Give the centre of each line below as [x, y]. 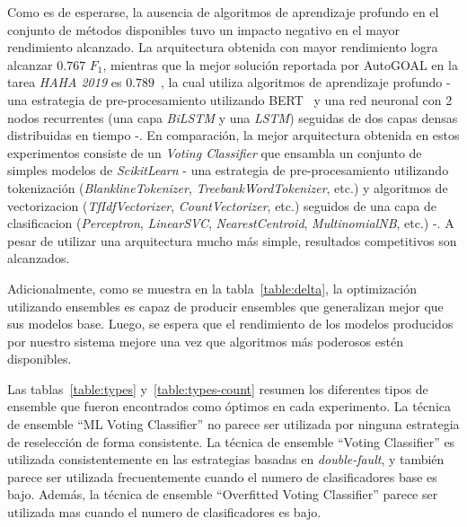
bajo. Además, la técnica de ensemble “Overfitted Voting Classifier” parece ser [223, 494]
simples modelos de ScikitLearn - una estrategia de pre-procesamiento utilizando [228, 170]
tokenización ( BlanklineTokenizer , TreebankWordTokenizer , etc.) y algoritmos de [228, 187]
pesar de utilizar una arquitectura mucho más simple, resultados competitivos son [232, 240]
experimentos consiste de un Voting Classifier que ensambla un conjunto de [215, 152]
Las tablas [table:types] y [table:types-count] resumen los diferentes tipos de [218, 388]
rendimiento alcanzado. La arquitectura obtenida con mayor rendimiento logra [223, 47]
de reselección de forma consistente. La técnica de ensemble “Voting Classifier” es [231, 441]
